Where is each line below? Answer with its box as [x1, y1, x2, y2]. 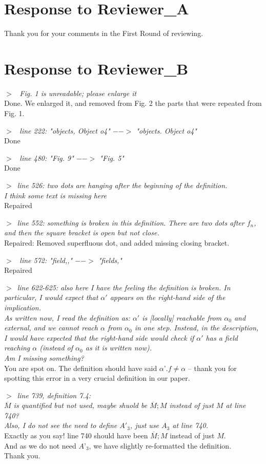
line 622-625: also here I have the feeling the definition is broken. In [17, 282, 231, 292]
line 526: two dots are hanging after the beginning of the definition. [17, 180, 228, 190]
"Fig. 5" [99, 152, 124, 163]
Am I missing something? [4, 352, 84, 363]
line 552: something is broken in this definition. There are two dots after [17, 217, 244, 228]
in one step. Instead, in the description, [134, 322, 259, 333]
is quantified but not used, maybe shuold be [13, 400, 148, 411]
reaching [4, 342, 30, 353]
